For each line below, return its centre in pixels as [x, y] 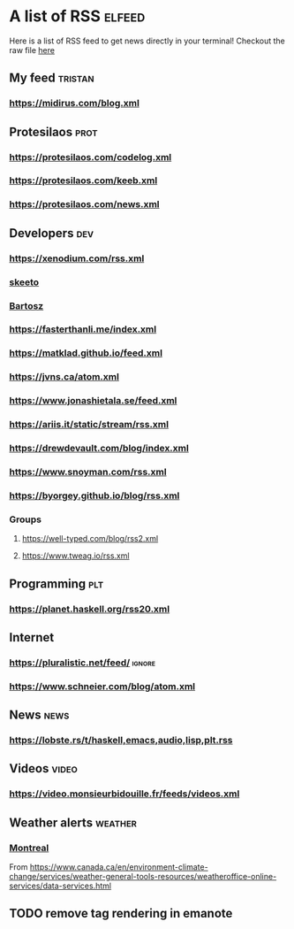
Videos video [43, 768]
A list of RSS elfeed [77, 16]
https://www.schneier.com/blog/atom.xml [102, 686]
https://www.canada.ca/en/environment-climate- [119, 867]
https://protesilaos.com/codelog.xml [90, 157]
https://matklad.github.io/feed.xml [86, 353]
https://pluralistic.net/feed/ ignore [83, 663]
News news [39, 715]
